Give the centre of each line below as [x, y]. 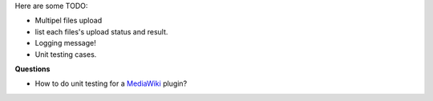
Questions [32, 69]
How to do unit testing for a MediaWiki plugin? [111, 83]
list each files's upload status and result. [101, 31]
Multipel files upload [69, 21]
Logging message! [65, 43]
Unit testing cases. [66, 54]
